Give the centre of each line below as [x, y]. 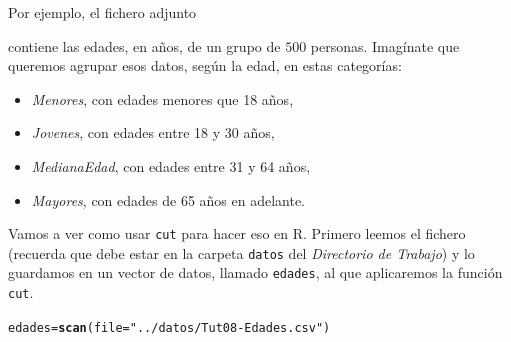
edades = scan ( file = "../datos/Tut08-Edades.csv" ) [169, 327]
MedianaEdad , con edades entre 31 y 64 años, [171, 165]
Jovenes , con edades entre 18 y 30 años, [153, 132]
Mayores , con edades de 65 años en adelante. [168, 199]
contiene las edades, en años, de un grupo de [144, 45]
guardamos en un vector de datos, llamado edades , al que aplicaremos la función [255, 272]
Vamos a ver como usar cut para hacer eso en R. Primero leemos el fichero [237, 233]
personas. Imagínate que [385, 45]
